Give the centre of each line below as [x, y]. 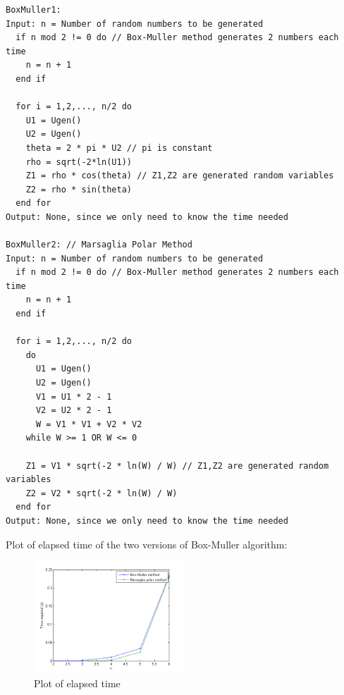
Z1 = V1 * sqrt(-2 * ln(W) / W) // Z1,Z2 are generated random [177, 466]
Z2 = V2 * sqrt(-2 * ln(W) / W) [102, 493]
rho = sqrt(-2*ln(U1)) [79, 162]
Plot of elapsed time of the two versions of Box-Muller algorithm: [147, 544]
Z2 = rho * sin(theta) [79, 189]
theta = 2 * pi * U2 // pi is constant [119, 148]
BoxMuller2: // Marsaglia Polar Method [99, 245]
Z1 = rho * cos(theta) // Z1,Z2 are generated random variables [180, 176]
